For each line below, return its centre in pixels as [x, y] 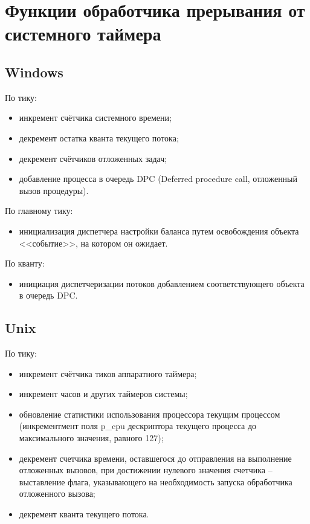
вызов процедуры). [54, 190]
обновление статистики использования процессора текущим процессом [150, 414]
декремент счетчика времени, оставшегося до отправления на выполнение [155, 458]
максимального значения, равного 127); [91, 438]
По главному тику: [39, 211]
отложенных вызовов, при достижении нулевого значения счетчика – [146, 470]
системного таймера [83, 34]
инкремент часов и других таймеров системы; [103, 394]
